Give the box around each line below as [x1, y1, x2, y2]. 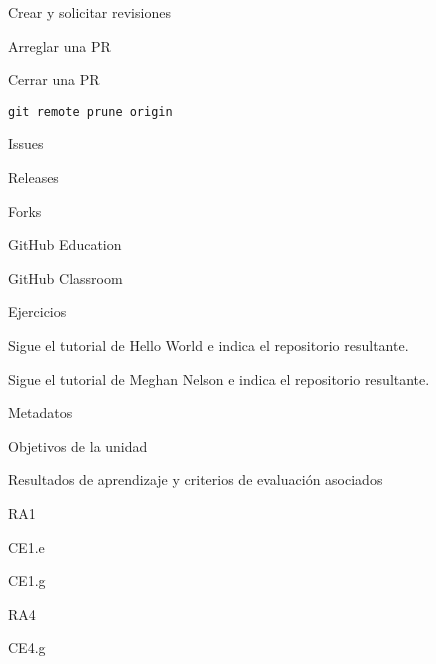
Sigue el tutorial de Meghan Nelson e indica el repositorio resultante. [8, 368, 430, 389]
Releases [8, 167, 59, 188]
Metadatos [8, 402, 73, 423]
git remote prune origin [8, 104, 173, 119]
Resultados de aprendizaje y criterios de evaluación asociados [8, 469, 383, 490]
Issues [8, 133, 44, 154]
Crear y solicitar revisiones [8, 2, 171, 22]
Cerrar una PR [8, 69, 100, 90]
